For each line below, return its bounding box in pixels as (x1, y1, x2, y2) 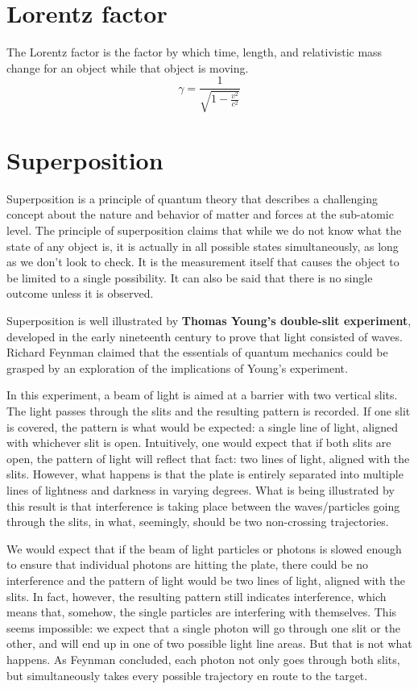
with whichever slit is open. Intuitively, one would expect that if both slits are (6, 434, 391, 451)
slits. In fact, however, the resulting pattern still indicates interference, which (6, 587, 387, 604)
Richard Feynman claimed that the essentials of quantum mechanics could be (6, 344, 388, 361)
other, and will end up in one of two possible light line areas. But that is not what (6, 635, 412, 652)
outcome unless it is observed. (6, 285, 154, 302)
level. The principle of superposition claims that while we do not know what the (6, 222, 402, 239)
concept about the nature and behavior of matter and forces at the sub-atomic (6, 206, 394, 223)
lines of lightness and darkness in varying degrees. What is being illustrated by (6, 481, 395, 498)
